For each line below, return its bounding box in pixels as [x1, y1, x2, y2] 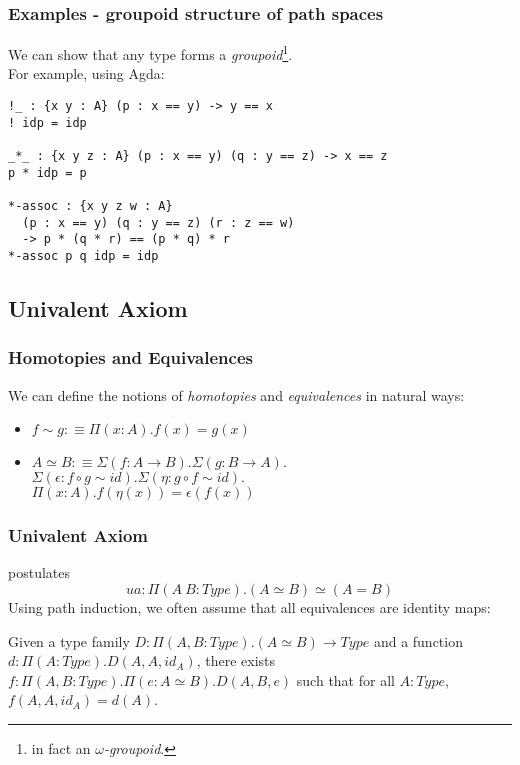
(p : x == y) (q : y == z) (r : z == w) [22, 215, 295, 230]
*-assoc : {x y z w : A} [8, 199, 173, 213]
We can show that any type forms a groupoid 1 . [8, 41, 293, 64]
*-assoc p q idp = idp [8, 248, 159, 263]
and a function [373, 630, 463, 651]
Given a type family [8, 630, 130, 651]
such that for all [296, 669, 395, 690]
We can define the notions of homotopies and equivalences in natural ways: [8, 384, 465, 405]
